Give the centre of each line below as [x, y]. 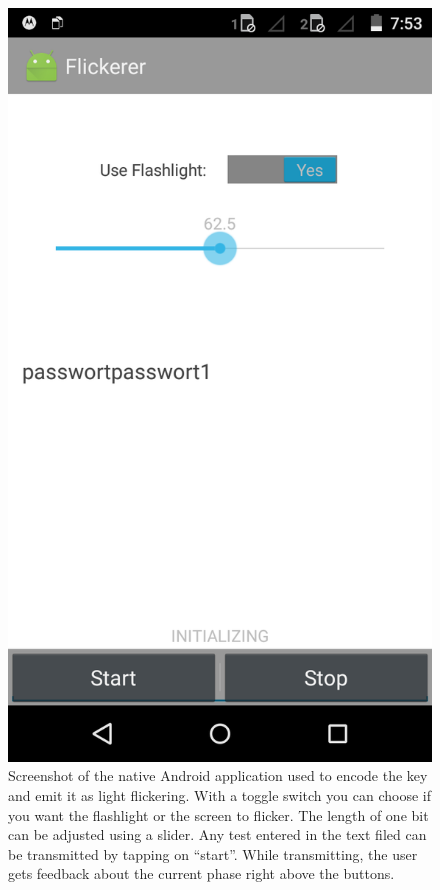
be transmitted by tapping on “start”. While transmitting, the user [213, 853]
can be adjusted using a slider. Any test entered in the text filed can [217, 834]
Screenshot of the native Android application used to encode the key [218, 775]
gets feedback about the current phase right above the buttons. [201, 873]
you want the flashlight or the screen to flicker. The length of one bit [218, 814]
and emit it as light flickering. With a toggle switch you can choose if [219, 794]
